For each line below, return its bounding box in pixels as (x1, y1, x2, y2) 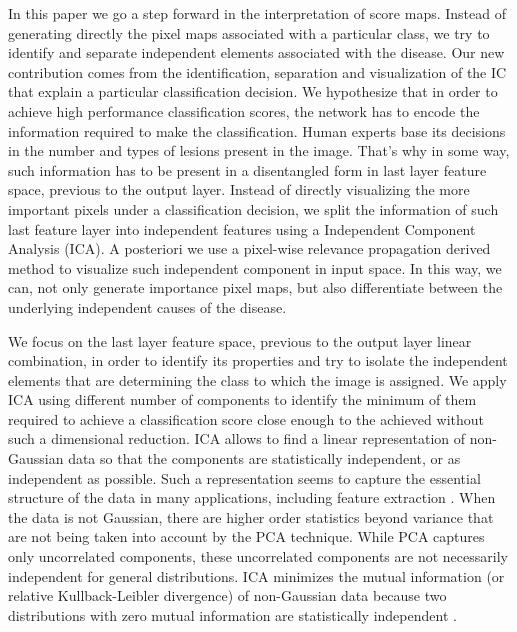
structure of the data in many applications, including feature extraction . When (8, 487, 496, 508)
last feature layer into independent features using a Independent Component (8, 218, 476, 239)
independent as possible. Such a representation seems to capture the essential (8, 467, 481, 488)
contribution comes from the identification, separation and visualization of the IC (8, 61, 507, 82)
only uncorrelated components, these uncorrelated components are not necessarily (8, 546, 508, 567)
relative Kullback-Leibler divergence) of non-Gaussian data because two (8, 585, 447, 606)
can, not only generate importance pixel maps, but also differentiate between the (8, 277, 503, 298)
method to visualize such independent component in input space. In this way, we (8, 257, 502, 278)
